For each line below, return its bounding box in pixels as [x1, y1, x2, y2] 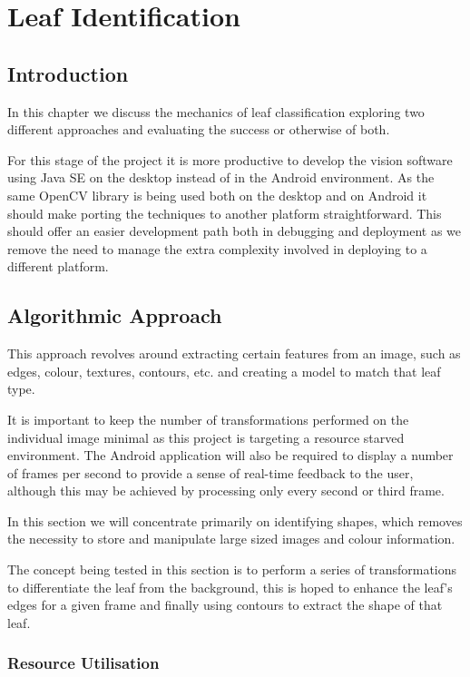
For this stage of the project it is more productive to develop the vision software [7, 150, 453, 169]
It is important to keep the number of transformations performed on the [7, 409, 409, 428]
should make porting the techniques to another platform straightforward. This [7, 203, 442, 222]
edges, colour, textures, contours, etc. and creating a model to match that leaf [7, 361, 441, 380]
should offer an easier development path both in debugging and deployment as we [7, 221, 462, 240]
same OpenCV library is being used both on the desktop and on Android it [7, 185, 427, 204]
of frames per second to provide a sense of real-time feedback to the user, [7, 463, 414, 482]
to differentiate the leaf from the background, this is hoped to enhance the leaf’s [7, 577, 453, 596]
